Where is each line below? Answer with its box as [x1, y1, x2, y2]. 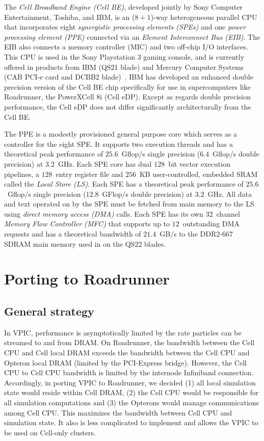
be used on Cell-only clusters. [4, 427, 96, 437]
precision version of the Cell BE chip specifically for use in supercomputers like [4, 81, 251, 92]
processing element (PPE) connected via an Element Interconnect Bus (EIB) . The [4, 31, 260, 42]
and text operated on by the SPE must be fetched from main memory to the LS [4, 198, 254, 209]
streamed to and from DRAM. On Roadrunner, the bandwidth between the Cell [4, 337, 255, 348]
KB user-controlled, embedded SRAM [139, 168, 258, 179]
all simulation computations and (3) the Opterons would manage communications [4, 397, 259, 407]
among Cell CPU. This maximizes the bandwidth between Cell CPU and [4, 407, 232, 418]
